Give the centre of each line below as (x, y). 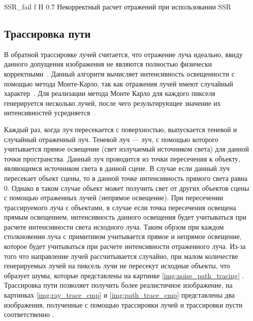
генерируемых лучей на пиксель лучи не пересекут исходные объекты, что (117, 266)
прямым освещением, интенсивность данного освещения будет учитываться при (125, 217)
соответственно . (29, 314)
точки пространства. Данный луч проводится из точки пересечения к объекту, (122, 158)
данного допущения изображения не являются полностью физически (108, 64)
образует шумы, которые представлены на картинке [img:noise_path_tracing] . (124, 275)
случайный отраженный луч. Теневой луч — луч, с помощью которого (111, 139)
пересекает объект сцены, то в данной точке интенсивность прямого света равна (126, 178)
